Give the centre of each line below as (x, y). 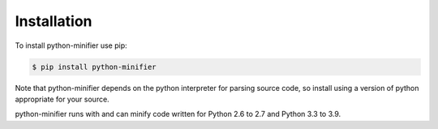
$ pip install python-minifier (94, 67)
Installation (54, 21)
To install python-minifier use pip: (71, 45)
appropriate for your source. (62, 99)
